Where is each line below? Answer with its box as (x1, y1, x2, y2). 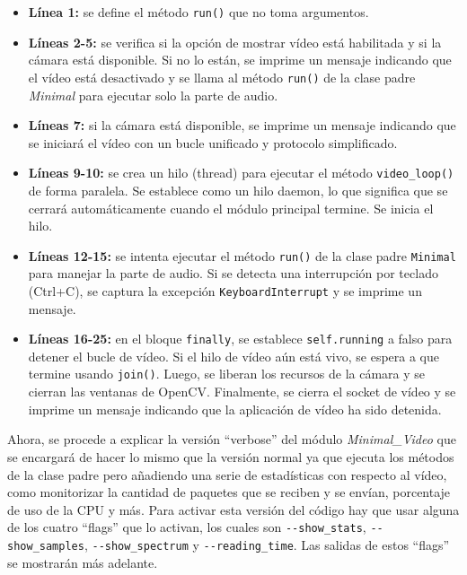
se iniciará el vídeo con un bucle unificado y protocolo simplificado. (28, 133, 398, 152)
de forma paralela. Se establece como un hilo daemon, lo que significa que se (28, 180, 448, 199)
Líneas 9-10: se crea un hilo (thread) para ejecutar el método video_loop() (28, 163, 454, 182)
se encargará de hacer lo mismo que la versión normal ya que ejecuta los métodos (7, 447, 454, 466)
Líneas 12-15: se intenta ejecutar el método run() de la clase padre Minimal (28, 246, 456, 265)
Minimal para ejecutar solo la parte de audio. (28, 85, 278, 104)
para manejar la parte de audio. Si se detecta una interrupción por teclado (28, 264, 438, 283)
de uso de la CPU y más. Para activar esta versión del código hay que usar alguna (7, 500, 460, 518)
